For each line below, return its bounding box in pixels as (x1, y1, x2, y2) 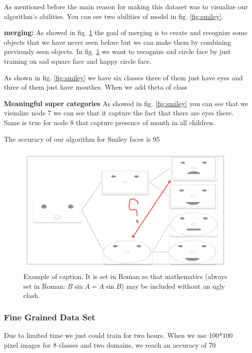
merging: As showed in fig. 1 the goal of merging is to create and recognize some (4, 27, 248, 37)
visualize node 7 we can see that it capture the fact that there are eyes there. (4, 108, 234, 118)
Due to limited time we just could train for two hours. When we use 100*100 (4, 330, 233, 340)
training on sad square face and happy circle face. (4, 56, 152, 66)
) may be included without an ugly (121, 280, 225, 291)
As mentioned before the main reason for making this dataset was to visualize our (4, 1, 248, 11)
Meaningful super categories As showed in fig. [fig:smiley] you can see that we (4, 98, 249, 108)
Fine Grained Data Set (4, 311, 95, 323)
